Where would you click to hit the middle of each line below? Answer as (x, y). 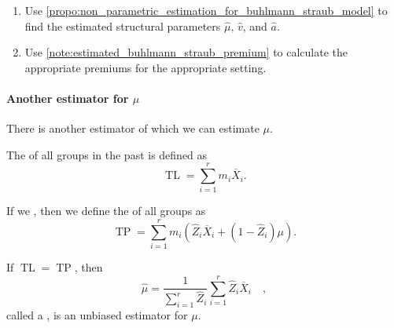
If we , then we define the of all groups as (106, 211)
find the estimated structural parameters (123, 26)
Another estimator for (68, 98)
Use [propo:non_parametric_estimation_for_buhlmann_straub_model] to (206, 10)
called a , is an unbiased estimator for (97, 315)
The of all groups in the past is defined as (107, 154)
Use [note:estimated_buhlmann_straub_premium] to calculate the (186, 52)
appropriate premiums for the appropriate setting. (145, 67)
